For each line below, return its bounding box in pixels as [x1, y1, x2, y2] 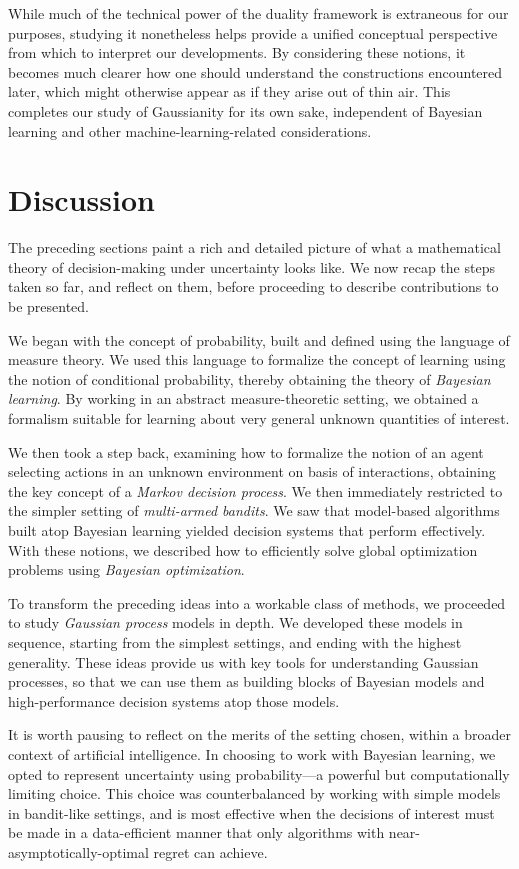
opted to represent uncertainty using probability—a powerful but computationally [8, 763, 510, 784]
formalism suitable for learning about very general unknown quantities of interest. [8, 408, 510, 429]
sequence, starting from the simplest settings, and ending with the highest [8, 631, 462, 652]
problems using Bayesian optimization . [8, 559, 245, 580]
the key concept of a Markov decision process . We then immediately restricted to [8, 480, 503, 501]
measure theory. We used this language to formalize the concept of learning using [8, 349, 506, 370]
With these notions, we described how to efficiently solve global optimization [8, 539, 478, 560]
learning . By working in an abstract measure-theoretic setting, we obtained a [8, 388, 479, 409]
